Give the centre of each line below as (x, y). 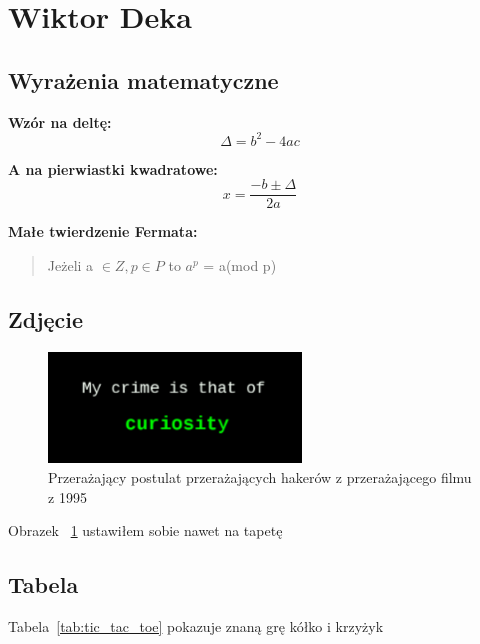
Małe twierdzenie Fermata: (103, 231)
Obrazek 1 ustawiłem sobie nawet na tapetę (145, 530)
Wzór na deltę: (60, 121)
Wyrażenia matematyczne (143, 79)
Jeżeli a (70, 264)
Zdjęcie (46, 318)
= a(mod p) (240, 264)
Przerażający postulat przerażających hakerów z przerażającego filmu (260, 477)
